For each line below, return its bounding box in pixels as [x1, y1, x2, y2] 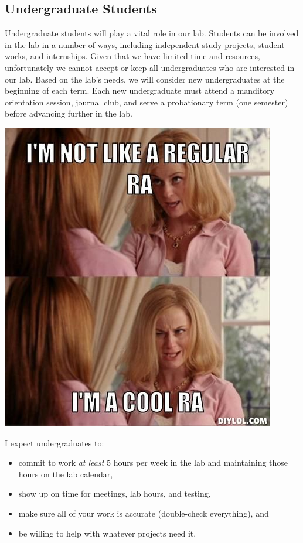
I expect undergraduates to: [5, 436, 104, 449]
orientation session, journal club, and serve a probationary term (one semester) [5, 95, 288, 108]
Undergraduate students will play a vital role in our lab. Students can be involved [5, 27, 299, 39]
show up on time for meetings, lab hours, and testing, [18, 487, 211, 500]
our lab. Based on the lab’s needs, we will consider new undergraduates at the [5, 73, 285, 85]
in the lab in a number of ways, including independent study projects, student [5, 38, 285, 50]
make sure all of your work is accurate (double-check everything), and [18, 507, 269, 519]
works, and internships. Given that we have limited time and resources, [5, 50, 260, 62]
